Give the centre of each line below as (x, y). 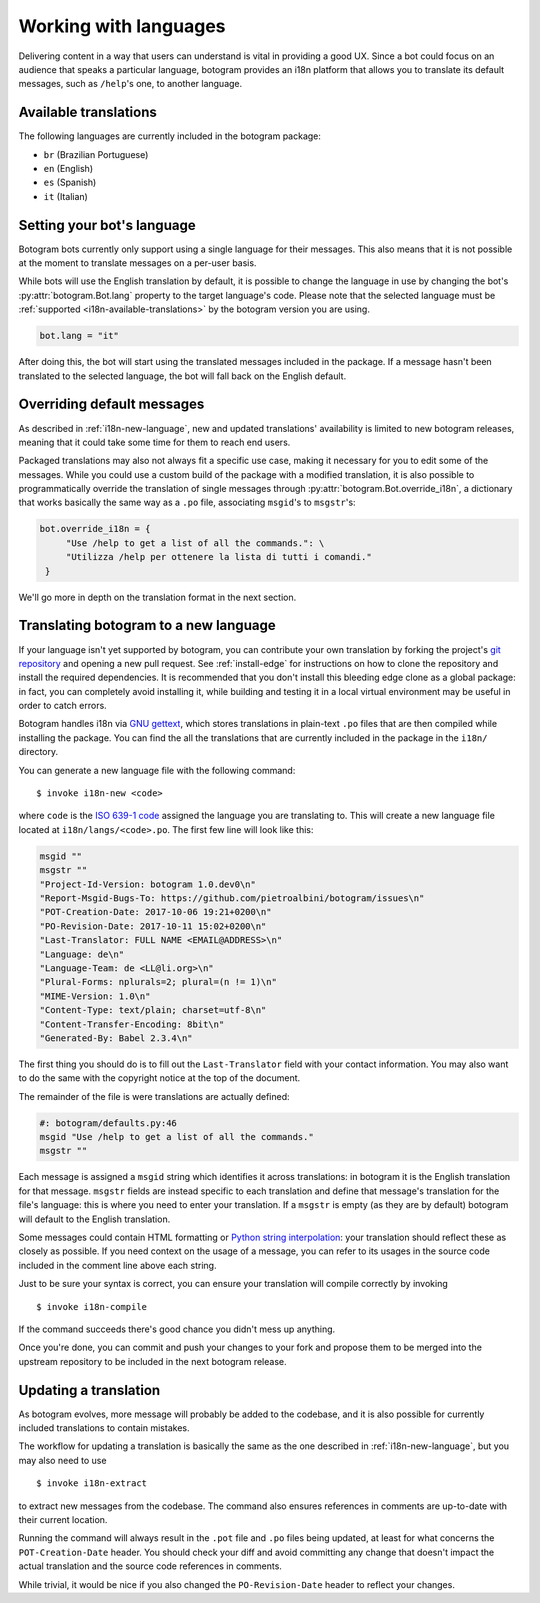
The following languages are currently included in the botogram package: (170, 136)
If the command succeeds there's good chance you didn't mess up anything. (177, 1329)
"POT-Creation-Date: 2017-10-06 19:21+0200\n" (155, 912)
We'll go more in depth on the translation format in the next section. (157, 597)
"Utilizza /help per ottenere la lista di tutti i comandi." (218, 557)
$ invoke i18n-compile (92, 1306)
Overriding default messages (111, 404)
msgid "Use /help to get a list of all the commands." (176, 1137)
